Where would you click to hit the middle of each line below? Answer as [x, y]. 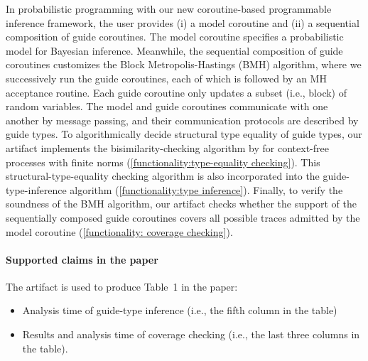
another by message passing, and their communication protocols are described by [182, 120]
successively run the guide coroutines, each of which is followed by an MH [166, 78]
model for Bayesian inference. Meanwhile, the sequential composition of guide [174, 50]
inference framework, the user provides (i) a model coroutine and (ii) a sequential [183, 22]
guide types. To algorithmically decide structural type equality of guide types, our [184, 134]
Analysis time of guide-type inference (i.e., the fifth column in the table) [180, 310]
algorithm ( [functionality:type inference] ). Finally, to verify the [206, 189]
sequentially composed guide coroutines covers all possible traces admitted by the [183, 217]
